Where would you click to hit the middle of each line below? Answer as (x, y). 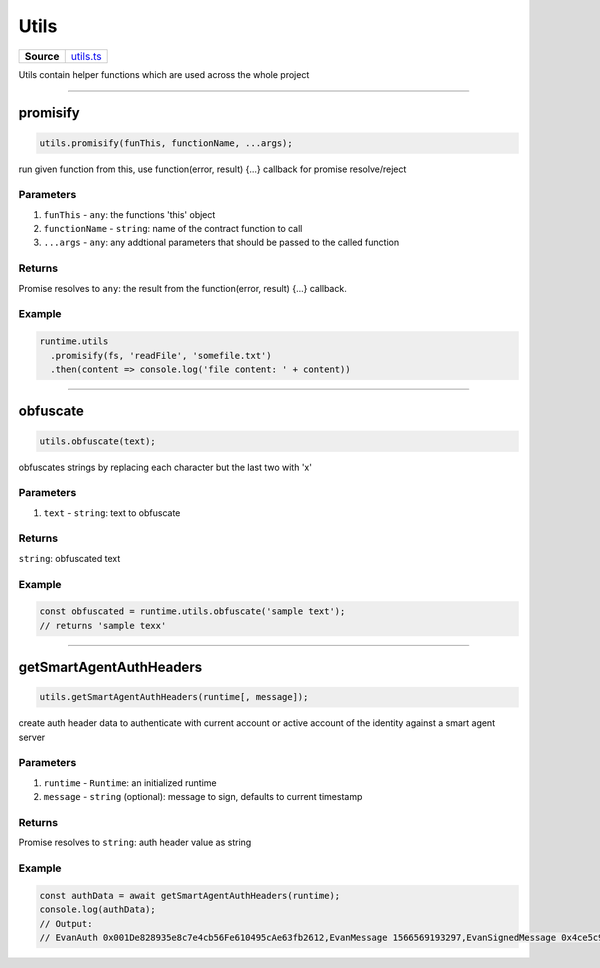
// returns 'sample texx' (103, 625)
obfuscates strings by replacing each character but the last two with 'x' (165, 467)
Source (42, 56)
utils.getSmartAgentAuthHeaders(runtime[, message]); (174, 697)
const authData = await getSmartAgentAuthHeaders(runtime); (190, 895)
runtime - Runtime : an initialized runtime (130, 782)
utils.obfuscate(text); (98, 441)
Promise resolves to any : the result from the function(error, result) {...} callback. (182, 288)
